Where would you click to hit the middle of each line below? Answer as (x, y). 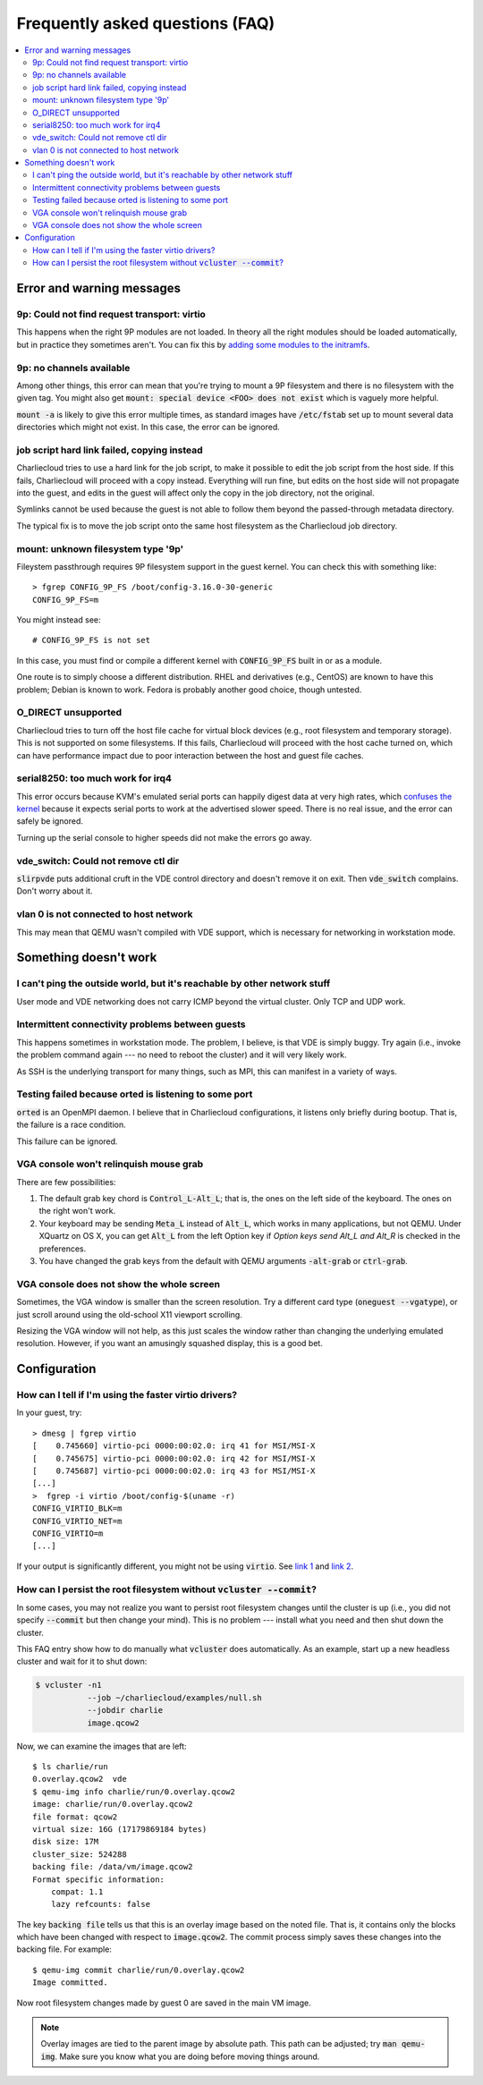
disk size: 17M (66, 1842)
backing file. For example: (64, 1949)
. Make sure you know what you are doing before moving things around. (187, 2056)
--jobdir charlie (125, 1710)
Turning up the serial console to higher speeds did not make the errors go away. (164, 837)
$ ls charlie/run (70, 1767)
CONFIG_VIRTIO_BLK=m (77, 1509)
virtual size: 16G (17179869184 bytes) (120, 1829)
